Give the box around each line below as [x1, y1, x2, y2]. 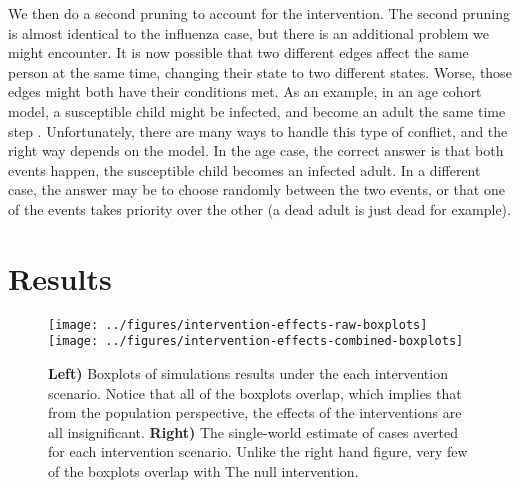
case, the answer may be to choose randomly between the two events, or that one [8, 179, 505, 200]
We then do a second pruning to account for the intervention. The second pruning [8, 3, 511, 23]
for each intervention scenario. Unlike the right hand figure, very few [48, 441, 468, 462]
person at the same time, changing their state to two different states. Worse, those [8, 61, 512, 82]
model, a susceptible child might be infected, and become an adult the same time [8, 100, 506, 121]
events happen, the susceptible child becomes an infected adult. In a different [8, 159, 481, 180]
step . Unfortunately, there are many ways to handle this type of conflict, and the [8, 120, 508, 141]
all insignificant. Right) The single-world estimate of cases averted [48, 421, 459, 442]
